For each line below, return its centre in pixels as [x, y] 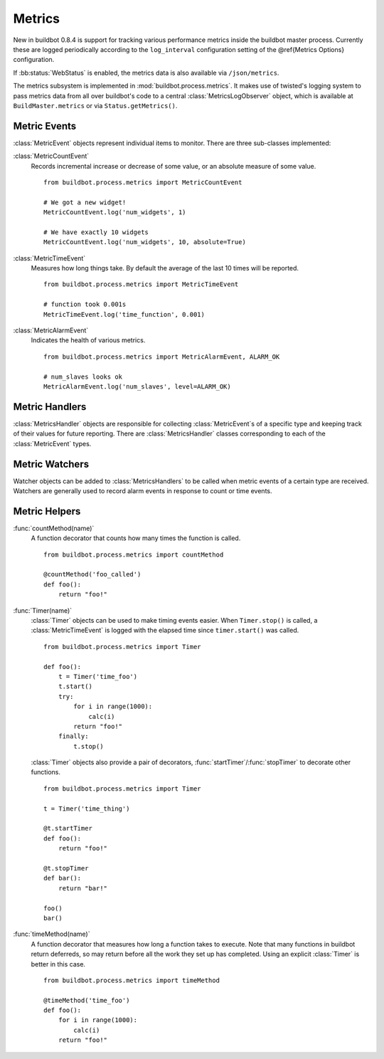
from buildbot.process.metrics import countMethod [134, 554]
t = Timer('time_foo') [98, 676]
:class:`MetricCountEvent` [51, 156]
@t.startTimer [68, 828]
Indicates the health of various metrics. [88, 340]
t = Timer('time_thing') [87, 808]
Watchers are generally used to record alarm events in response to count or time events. [143, 490]
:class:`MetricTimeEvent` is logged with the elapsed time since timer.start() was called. [165, 631]
